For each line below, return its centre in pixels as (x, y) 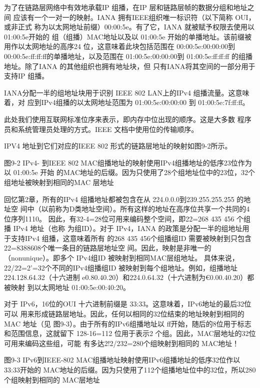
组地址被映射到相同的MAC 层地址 (59, 182)
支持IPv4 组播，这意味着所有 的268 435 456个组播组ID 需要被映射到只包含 (131, 238)
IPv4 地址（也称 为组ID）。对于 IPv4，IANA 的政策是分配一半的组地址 (128, 228)
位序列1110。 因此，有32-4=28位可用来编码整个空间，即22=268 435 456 (119, 218)
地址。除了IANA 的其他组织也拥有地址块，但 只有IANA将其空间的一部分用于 (130, 66)
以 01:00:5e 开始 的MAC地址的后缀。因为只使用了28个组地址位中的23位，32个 (130, 172)
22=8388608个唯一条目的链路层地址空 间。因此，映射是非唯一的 (108, 248)
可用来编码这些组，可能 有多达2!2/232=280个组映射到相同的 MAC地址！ (122, 343)
